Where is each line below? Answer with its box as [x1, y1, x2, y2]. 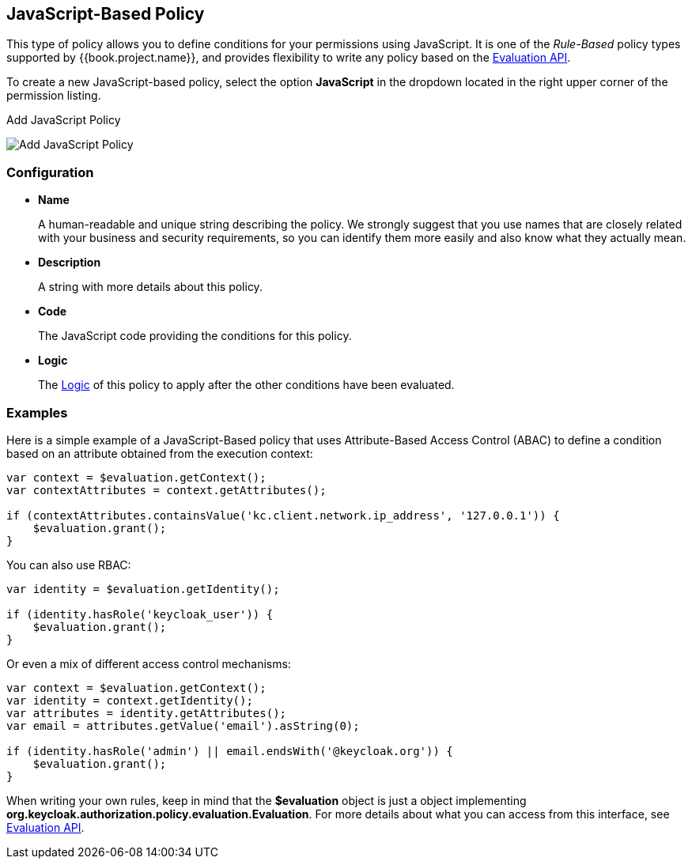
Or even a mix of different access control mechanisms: [6, 656, 291, 670]
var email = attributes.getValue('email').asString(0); [6, 719, 360, 732]
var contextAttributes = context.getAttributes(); [6, 483, 327, 497]
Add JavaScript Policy [6, 113, 121, 127]
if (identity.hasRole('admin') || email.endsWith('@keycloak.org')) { [6, 744, 453, 757]
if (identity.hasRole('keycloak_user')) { [6, 607, 274, 621]
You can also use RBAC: [6, 557, 131, 572]
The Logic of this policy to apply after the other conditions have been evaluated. [38, 378, 455, 392]
